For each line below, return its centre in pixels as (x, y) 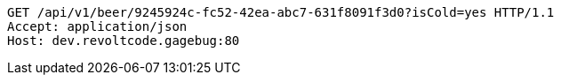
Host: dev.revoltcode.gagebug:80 (124, 41)
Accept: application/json (97, 26)
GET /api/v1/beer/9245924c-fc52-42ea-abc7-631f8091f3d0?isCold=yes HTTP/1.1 (281, 12)
